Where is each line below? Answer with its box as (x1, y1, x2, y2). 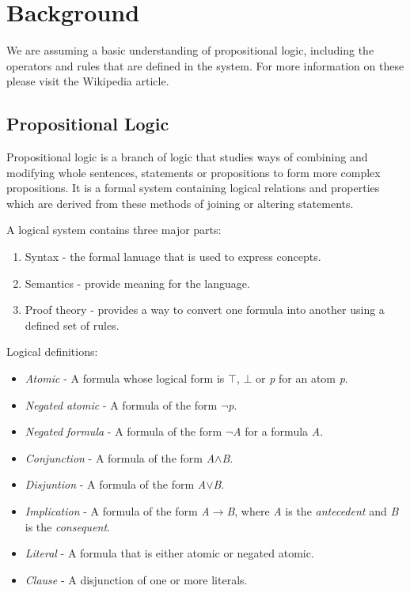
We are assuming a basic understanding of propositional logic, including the (6, 42, 374, 59)
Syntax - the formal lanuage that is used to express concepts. (25, 248, 321, 265)
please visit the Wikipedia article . (6, 73, 169, 89)
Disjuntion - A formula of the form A (25, 476, 207, 493)
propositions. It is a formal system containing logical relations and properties (6, 179, 380, 196)
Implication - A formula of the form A (25, 503, 210, 519)
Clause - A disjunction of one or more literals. (25, 571, 248, 587)
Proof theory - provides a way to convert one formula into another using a (25, 301, 385, 318)
